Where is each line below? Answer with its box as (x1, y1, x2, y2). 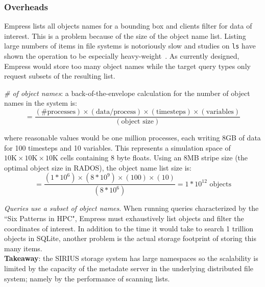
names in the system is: (4, 98, 77, 108)
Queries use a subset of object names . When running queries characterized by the (4, 203, 259, 213)
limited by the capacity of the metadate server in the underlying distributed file (4, 262, 253, 273)
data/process (95, 108, 136, 116)
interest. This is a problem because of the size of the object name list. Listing (4, 30, 246, 41)
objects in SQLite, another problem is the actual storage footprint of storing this (4, 233, 256, 244)
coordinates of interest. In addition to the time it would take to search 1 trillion (4, 223, 254, 233)
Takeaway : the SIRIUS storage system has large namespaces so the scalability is (4, 253, 258, 264)
